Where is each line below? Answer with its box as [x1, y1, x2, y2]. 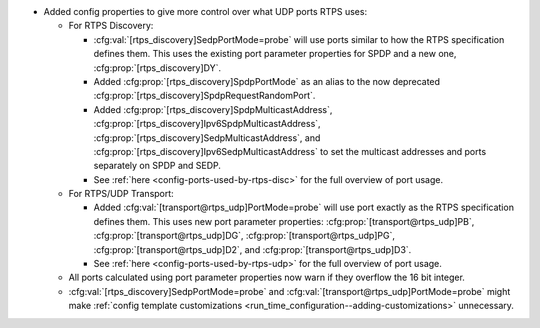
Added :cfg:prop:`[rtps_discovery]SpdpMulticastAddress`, [93, 103, 333, 115]
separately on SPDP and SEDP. [93, 160, 222, 172]
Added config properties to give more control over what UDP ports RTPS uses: [43, 6, 368, 17]
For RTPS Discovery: [68, 20, 154, 32]
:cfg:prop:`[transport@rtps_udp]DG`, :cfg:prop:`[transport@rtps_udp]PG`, [93, 230, 395, 242]
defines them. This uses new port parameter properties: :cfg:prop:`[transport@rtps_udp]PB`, [93, 215, 475, 227]
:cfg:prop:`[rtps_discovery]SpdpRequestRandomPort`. [93, 90, 316, 102]
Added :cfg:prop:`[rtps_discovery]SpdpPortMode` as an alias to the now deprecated [93, 75, 440, 87]
